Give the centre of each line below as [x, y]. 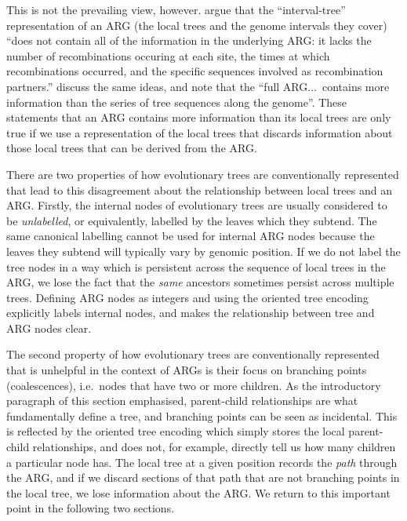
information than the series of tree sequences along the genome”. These [177, 102]
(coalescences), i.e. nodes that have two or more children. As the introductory [194, 385]
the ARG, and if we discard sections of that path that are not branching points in [203, 477]
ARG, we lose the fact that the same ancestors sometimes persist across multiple [200, 282]
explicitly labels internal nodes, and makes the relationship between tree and [191, 313]
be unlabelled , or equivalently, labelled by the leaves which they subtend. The [192, 220]
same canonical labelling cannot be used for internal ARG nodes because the [191, 236]
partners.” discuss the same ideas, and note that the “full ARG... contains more [198, 86]
